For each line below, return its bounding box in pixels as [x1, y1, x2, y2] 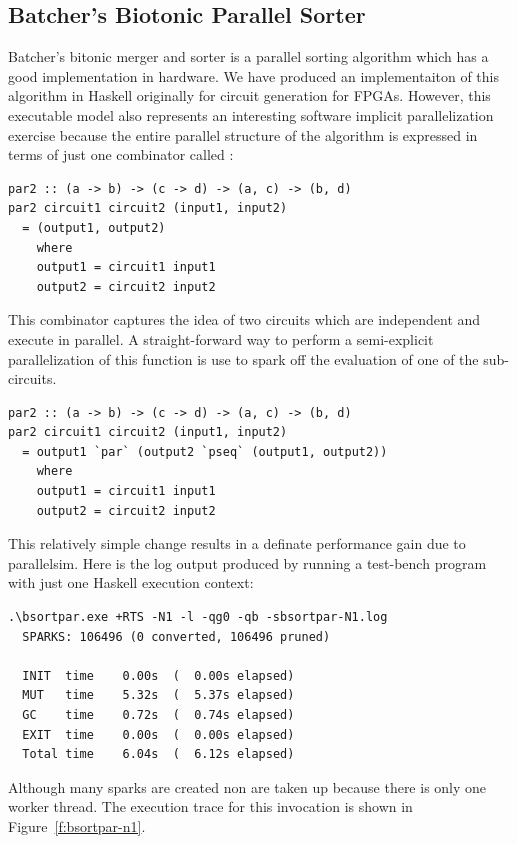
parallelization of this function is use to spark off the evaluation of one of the [8, 348, 479, 369]
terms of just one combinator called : [8, 144, 234, 165]
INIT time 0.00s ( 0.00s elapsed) [22, 668, 295, 683]
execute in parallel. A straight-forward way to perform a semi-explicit [8, 328, 434, 349]
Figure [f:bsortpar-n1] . [8, 815, 146, 836]
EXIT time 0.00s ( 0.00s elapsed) [22, 727, 295, 742]
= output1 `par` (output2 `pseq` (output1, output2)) [22, 444, 388, 459]
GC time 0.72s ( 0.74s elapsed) [22, 708, 295, 723]
